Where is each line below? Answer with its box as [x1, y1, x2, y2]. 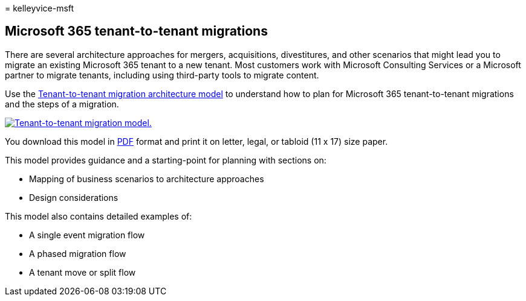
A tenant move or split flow [29, 267, 136, 277]
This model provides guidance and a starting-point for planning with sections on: [5, 154, 326, 165]
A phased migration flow [29, 248, 126, 259]
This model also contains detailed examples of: [5, 211, 192, 221]
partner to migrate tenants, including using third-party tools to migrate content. [5, 69, 319, 80]
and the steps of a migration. [5, 98, 119, 109]
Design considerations [29, 192, 119, 203]
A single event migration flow [29, 229, 145, 240]
